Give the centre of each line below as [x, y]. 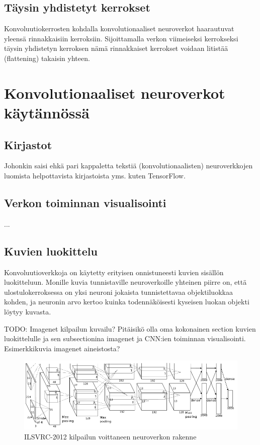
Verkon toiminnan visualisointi [85, 202]
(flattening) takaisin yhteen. [47, 58]
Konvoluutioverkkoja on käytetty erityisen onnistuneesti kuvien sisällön [114, 272]
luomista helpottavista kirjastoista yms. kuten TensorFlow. [95, 175]
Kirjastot [28, 144]
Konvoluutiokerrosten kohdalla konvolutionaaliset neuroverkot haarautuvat [119, 28]
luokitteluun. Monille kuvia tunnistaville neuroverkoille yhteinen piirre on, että [125, 282]
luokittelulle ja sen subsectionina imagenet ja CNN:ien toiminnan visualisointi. [125, 338]
